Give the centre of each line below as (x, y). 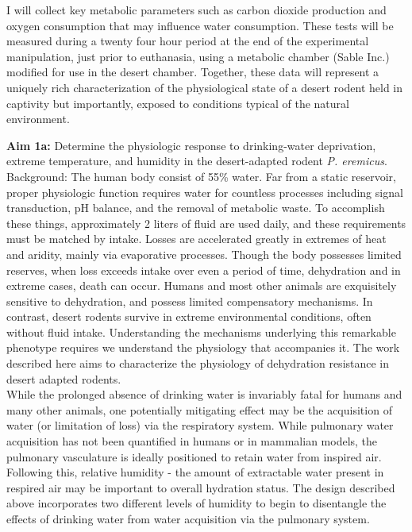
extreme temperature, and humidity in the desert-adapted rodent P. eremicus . (197, 161)
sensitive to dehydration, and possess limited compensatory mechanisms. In (190, 301)
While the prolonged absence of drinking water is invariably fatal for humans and (204, 394)
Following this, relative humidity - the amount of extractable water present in (195, 472)
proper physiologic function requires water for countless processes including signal (205, 192)
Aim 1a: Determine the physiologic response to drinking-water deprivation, (191, 145)
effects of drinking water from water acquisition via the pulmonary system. (188, 519)
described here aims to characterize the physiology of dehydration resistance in (198, 363)
